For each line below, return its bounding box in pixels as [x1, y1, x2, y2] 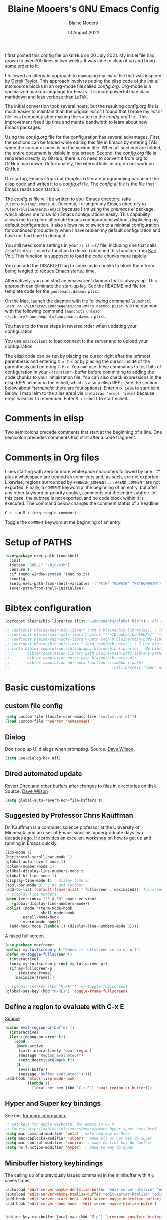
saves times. [5, 1177, 31, 1183]
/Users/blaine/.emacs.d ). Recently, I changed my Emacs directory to [5, 201, 146, 207]
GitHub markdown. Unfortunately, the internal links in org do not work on [5, 160, 154, 166]
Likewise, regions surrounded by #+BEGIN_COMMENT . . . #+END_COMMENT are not [5, 479, 160, 485]
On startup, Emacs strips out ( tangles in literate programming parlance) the [5, 175, 159, 181]
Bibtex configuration [5, 602, 92, 613]
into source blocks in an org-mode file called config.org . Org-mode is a [5, 83, 151, 89]
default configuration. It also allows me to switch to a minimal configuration [5, 222, 159, 228]
